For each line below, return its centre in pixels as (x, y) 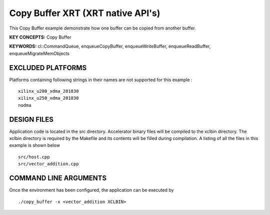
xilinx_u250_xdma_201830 (48, 98)
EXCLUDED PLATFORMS (48, 68)
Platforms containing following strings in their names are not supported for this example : (101, 80)
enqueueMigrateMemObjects (39, 53)
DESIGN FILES (31, 120)
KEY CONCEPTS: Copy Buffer (40, 37)
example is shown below (34, 145)
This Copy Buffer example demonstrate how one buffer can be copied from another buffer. (102, 28)
